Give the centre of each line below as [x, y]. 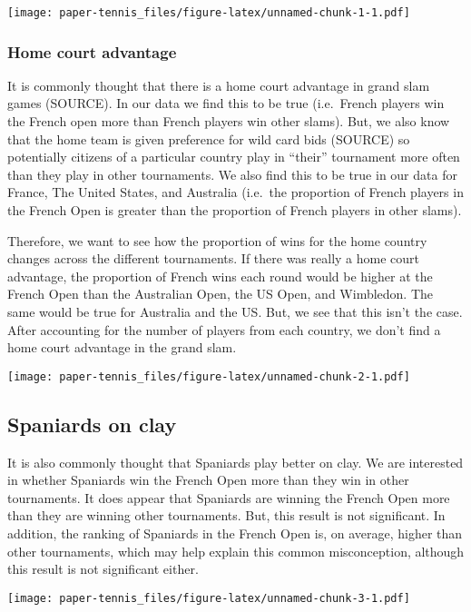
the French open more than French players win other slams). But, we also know [229, 121]
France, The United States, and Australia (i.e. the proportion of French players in [235, 192]
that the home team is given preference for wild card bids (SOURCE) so [209, 138]
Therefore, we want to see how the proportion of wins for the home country [217, 240]
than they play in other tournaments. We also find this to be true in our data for [232, 174]
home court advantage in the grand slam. [122, 347]
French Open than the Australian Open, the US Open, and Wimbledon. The [221, 294]
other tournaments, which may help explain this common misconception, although [236, 551]
